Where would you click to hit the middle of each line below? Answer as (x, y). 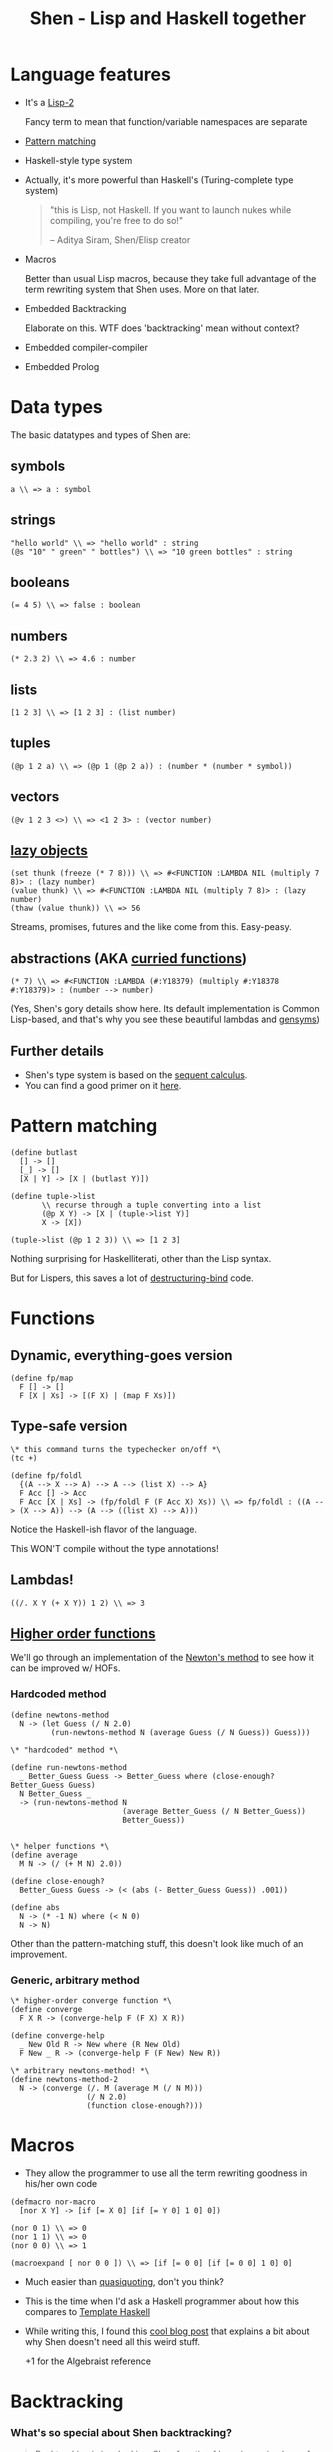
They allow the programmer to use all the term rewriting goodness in (166, 2173)
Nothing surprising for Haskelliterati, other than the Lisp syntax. (141, 1258)
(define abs (35, 1907)
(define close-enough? (57, 1881)
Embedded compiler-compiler (86, 347)
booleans (40, 582)
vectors (35, 797)
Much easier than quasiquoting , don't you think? (124, 2281)
